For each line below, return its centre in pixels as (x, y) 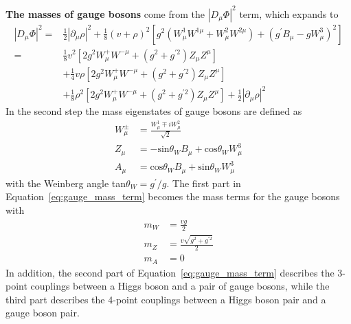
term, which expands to (289, 13)
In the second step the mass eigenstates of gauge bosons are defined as (154, 111)
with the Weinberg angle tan (66, 183)
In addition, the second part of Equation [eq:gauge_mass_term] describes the (170, 272)
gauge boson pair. (43, 313)
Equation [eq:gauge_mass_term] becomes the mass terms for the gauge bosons (173, 196)
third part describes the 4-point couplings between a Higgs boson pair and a (166, 299)
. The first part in (204, 183)
